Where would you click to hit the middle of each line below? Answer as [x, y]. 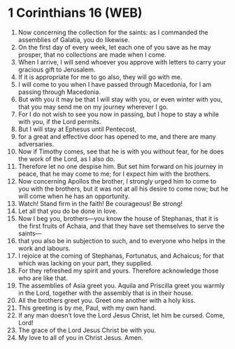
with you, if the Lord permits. [59, 121]
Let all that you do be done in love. [68, 211]
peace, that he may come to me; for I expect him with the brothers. [114, 174]
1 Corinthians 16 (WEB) [75, 13]
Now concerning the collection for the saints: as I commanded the [113, 32]
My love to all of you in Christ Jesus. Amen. [80, 337]
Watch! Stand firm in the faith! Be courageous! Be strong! [100, 203]
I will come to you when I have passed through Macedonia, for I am [115, 84]
